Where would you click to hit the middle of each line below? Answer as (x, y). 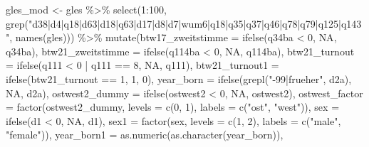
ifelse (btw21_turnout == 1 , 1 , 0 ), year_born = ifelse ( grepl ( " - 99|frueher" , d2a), (179, 78)
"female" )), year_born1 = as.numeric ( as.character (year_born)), (145, 135)
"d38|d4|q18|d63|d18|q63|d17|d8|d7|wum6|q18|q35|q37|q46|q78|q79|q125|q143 (195, 23)
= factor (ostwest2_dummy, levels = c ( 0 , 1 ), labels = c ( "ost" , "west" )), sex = (173, 107)
